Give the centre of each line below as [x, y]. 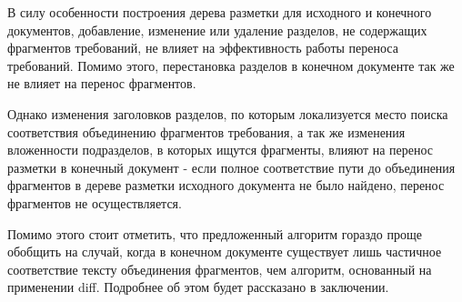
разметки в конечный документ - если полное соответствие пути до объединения [231, 167]
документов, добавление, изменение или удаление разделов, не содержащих [217, 30]
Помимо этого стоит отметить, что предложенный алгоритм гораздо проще [215, 233]
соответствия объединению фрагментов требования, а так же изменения [206, 131]
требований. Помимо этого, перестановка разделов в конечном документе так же [231, 65]
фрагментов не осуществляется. [95, 202]
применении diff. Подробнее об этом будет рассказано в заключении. [198, 287]
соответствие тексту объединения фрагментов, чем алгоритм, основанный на [220, 269]
